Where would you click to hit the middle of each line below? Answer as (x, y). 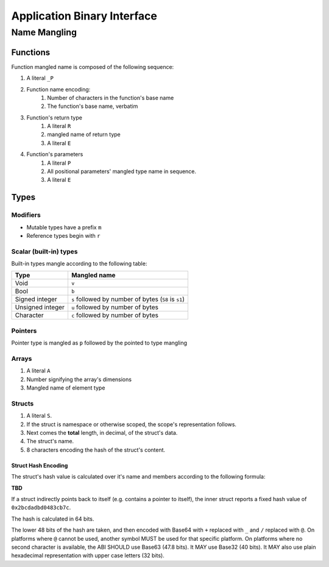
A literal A (38, 371)
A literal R (59, 126)
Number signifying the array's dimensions (79, 379)
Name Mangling (44, 32)
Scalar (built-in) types (44, 251)
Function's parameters (55, 154)
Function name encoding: (58, 89)
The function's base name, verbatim (93, 106)
